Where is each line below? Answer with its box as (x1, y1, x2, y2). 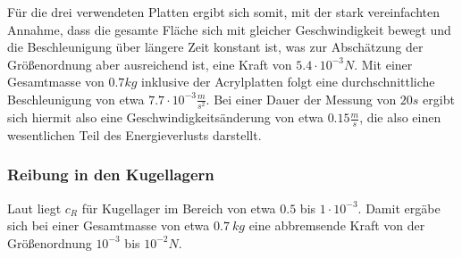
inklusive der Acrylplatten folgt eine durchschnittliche (141, 72, 435, 91)
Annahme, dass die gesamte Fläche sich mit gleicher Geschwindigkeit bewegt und (7, 20, 451, 38)
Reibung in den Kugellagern (7, 163, 214, 186)
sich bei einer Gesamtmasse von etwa (7, 216, 210, 235)
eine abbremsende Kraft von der (248, 216, 425, 235)
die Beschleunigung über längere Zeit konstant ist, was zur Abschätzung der (7, 37, 424, 56)
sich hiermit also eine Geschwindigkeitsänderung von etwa (7, 108, 323, 127)
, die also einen (359, 108, 441, 127)
